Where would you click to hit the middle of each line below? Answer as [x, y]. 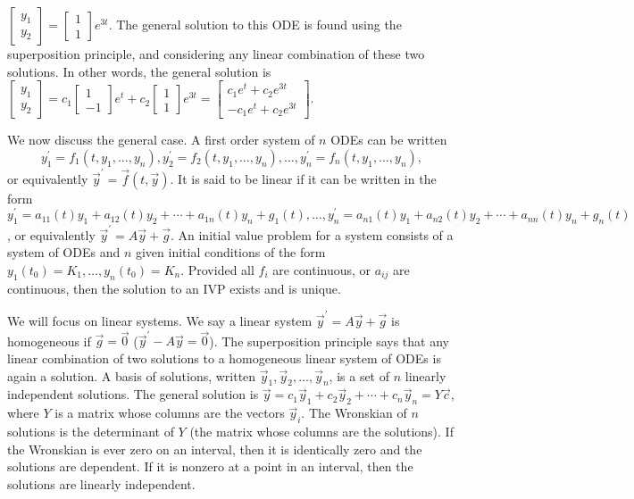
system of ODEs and [64, 252]
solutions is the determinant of [91, 431]
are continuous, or [322, 270]
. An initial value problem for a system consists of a [312, 234]
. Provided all [217, 270]
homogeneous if [49, 341]
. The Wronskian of [354, 413]
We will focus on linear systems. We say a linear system [160, 321]
